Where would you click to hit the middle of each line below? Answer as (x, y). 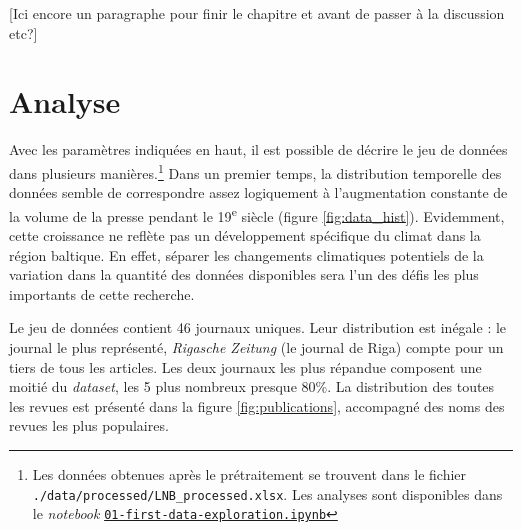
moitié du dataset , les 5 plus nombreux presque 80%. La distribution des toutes (252, 386)
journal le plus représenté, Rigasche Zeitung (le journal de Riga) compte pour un (256, 346)
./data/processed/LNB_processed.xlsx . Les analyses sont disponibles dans (267, 493)
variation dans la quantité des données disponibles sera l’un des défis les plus (244, 274)
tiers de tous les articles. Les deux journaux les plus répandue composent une (245, 366)
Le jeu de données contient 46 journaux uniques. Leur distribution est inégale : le (258, 327)
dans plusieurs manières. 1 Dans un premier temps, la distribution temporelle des (255, 171)
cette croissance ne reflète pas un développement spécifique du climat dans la (245, 235)
